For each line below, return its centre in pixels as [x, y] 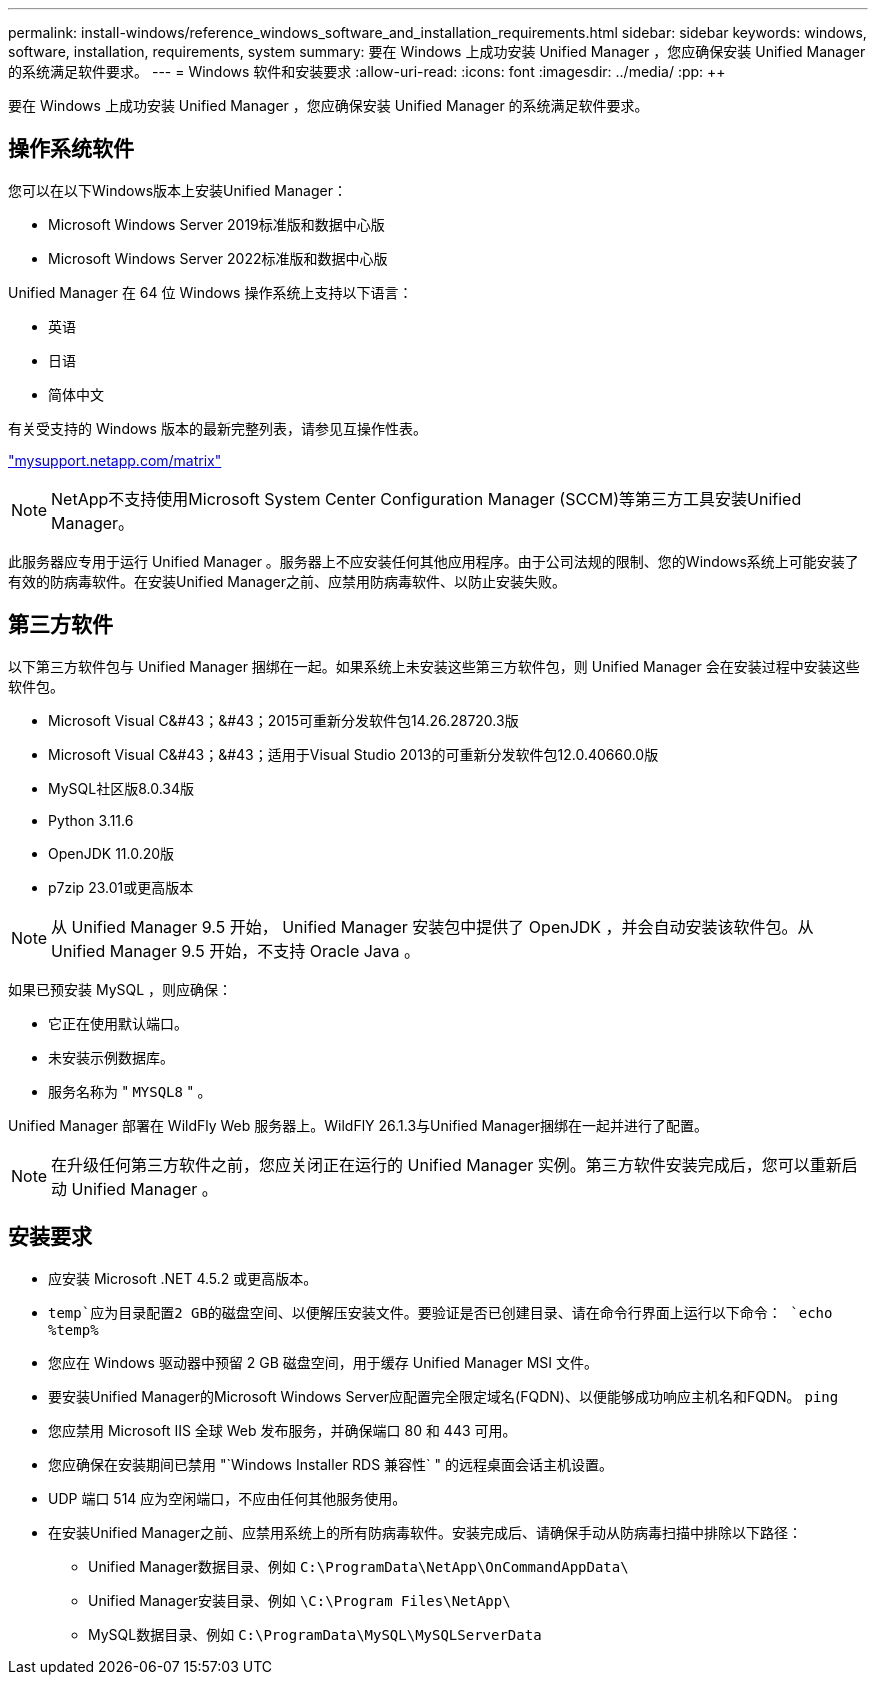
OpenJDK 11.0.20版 [111, 853]
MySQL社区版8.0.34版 [121, 788]
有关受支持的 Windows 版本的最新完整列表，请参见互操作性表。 [217, 428]
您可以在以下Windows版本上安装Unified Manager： [178, 190]
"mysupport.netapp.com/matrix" [115, 460]
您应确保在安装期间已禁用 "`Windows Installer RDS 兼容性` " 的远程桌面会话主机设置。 [330, 1464]
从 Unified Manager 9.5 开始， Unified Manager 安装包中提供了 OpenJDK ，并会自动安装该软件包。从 [432, 926]
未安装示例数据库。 [111, 1057]
